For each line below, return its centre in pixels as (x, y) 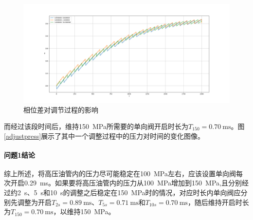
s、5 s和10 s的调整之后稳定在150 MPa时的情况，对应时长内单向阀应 (132, 192)
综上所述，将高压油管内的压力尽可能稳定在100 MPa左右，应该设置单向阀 (120, 173)
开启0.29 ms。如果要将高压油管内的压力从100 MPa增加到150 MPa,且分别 (126, 183)
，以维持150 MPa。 (84, 211)
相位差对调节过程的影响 (61, 110)
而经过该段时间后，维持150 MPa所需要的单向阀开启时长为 (96, 126)
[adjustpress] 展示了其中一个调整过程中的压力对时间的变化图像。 (104, 136)
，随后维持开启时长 (218, 202)
